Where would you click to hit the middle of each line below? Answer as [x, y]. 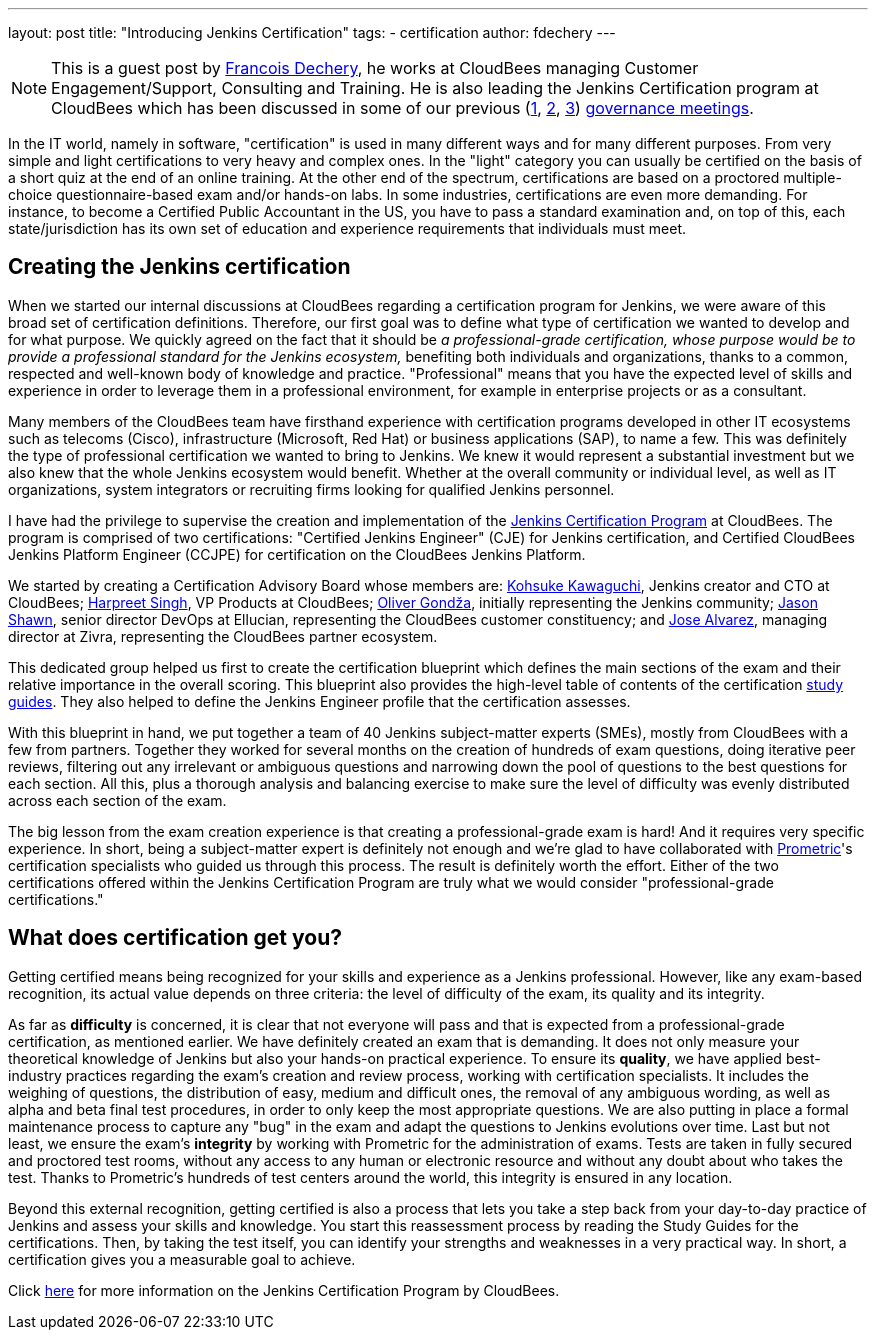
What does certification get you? [175, 938]
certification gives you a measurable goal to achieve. [182, 1259]
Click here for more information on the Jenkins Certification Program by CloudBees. [284, 1290]
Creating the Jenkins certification [179, 267]
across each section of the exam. [117, 800]
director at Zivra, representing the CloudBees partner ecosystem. [223, 636]
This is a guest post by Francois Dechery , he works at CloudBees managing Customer [375, 68]
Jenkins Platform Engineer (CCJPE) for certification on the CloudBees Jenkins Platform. [297, 554]
